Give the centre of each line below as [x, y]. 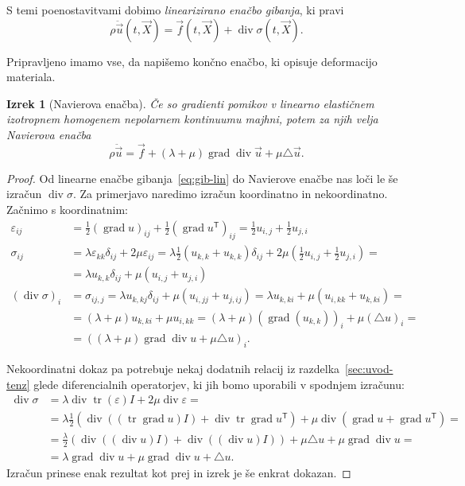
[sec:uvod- [369, 369]
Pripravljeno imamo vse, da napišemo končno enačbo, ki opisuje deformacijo [192, 61]
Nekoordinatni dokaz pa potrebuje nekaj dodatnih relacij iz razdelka [173, 369]
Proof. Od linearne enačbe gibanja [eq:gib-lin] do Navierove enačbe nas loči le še [202, 178]
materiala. [31, 77]
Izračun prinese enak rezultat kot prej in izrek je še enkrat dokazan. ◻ [179, 472]
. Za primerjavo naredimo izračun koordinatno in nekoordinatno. [230, 194]
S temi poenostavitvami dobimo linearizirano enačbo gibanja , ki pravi [175, 10]
